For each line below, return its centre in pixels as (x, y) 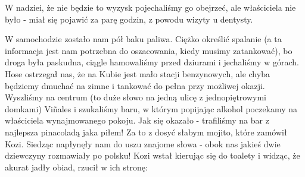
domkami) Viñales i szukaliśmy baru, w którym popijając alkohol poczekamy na (151, 108)
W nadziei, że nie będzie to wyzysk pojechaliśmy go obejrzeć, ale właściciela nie (150, 7)
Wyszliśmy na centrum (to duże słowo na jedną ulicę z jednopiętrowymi (136, 97)
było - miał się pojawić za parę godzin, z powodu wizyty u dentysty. (129, 19)
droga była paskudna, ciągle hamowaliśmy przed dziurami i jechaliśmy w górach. (152, 62)
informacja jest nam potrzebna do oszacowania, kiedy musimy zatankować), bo (149, 50)
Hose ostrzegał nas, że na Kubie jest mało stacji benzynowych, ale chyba (137, 73)
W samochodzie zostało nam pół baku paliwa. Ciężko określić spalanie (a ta (143, 39)
